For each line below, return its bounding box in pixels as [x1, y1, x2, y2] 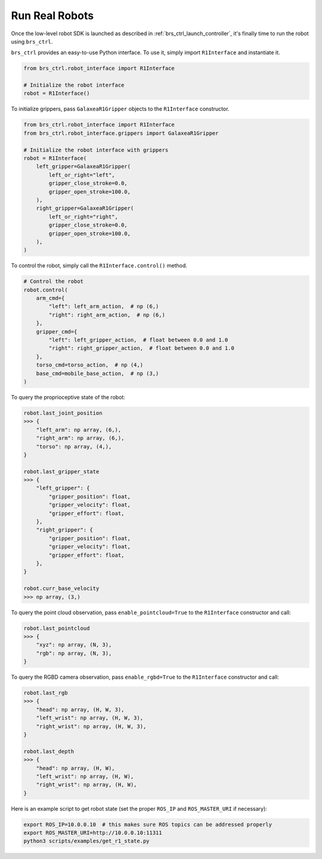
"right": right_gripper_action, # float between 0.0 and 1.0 [48, 345, 235, 352]
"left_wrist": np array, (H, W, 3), [36, 715, 143, 722]
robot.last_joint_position [23, 410, 103, 416]
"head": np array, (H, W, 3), [36, 706, 125, 713]
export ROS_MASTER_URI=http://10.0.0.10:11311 [23, 830, 162, 836]
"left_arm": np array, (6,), [36, 426, 122, 433]
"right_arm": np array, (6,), [36, 435, 125, 442]
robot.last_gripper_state [23, 468, 100, 475]
